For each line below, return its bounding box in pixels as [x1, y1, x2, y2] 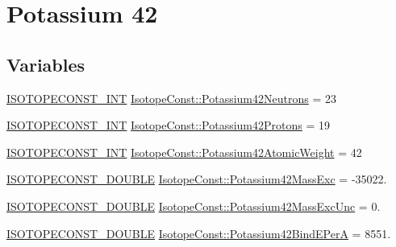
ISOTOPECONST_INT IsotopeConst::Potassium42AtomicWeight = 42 [6, 143, 362, 160]
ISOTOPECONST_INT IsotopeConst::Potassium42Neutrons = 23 [6, 89, 336, 106]
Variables [6, 51, 85, 76]
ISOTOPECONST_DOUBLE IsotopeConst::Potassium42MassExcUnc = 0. [6, 197, 381, 214]
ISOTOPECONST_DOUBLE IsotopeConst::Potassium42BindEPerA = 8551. [6, 224, 391, 241]
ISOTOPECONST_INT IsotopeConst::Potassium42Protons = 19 [6, 117, 331, 134]
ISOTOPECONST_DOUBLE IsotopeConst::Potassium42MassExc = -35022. [6, 171, 387, 187]
